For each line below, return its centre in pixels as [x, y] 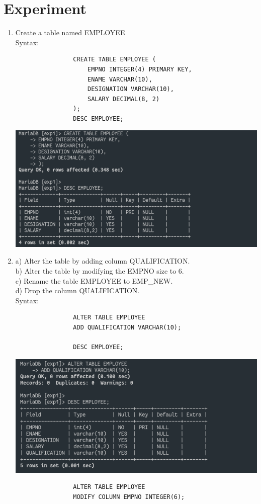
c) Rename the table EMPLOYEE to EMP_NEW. [94, 280]
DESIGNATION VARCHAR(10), [130, 89]
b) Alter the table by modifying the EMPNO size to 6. [100, 270]
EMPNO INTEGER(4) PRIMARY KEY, [140, 69]
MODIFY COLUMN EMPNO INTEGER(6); [129, 497]
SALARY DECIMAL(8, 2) [123, 99]
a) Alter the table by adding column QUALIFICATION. [103, 261]
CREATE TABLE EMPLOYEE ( [114, 60]
